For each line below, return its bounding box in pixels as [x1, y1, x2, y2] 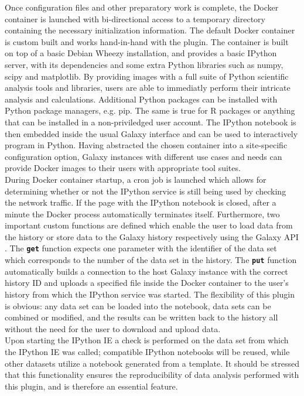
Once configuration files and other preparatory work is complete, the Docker [5, 1, 279, 13]
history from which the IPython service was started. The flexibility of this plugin [5, 288, 295, 300]
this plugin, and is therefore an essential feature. [5, 380, 178, 392]
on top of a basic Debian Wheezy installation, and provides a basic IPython [5, 47, 277, 59]
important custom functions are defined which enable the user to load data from [5, 219, 293, 231]
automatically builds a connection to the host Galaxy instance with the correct [5, 265, 288, 277]
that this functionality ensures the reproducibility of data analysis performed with [5, 368, 299, 381]
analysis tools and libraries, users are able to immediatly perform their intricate [5, 81, 291, 94]
